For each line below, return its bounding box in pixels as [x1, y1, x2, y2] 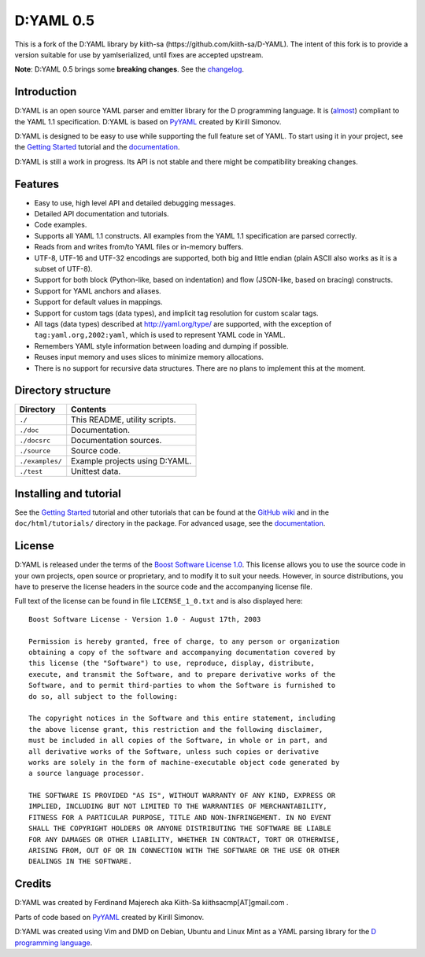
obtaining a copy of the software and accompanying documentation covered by [28, 648, 336, 657]
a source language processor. [28, 769, 146, 778]
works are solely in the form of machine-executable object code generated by [28, 758, 340, 767]
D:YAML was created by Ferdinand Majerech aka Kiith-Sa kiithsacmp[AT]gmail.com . [14, 898, 289, 907]
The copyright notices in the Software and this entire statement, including [28, 714, 336, 723]
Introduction [14, 85, 77, 98]
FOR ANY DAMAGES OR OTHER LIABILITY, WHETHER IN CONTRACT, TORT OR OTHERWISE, [28, 835, 340, 844]
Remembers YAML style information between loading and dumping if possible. [34, 341, 289, 350]
